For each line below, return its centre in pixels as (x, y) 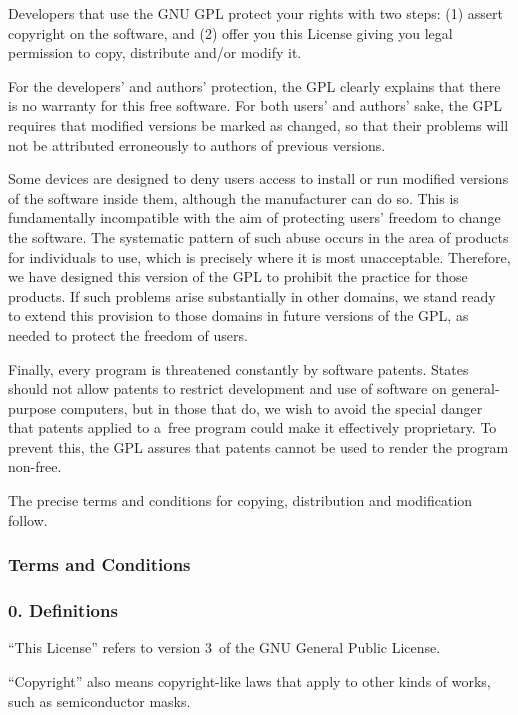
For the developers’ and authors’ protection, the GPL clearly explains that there (254, 85)
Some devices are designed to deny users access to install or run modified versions (258, 178)
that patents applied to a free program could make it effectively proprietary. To (252, 427)
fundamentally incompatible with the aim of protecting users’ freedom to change (254, 217)
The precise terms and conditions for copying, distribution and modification (240, 500)
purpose (32, 407)
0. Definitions (63, 610)
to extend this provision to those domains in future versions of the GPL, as (238, 315)
